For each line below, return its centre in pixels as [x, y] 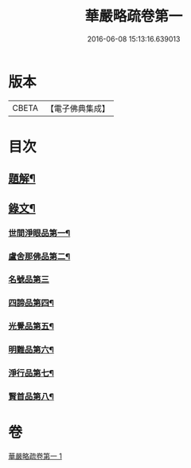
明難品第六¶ [31, 350]
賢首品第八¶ [31, 397]
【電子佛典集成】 [78, 108]
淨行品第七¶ [31, 373]
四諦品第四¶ [31, 303]
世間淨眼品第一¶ [39, 233]
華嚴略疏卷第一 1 [35, 456]
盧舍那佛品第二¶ [39, 256]
